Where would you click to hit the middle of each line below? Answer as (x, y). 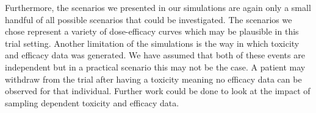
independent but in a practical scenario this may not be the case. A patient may (155, 67)
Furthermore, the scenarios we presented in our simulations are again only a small (158, 7)
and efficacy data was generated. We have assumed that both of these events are (155, 55)
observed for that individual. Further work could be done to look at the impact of (158, 91)
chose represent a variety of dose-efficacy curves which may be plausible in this (152, 31)
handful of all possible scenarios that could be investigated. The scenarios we (149, 19)
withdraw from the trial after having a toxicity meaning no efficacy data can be (153, 79)
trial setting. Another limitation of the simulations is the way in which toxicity (152, 43)
